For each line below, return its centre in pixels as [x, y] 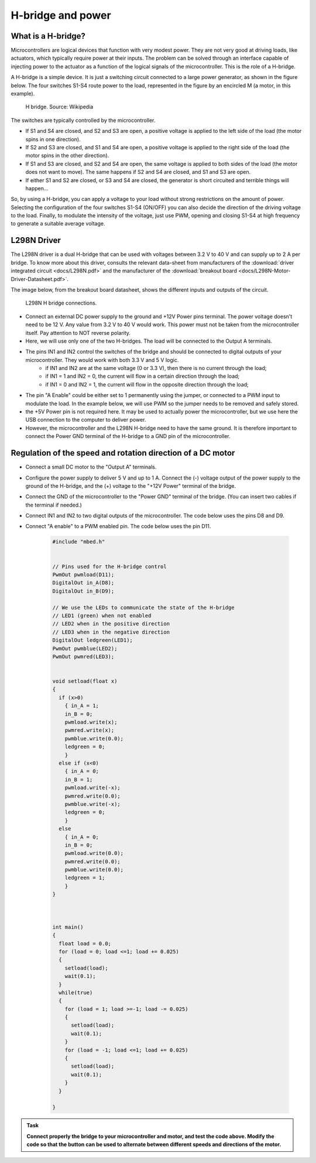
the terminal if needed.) [54, 505]
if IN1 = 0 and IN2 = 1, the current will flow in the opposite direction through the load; [147, 384]
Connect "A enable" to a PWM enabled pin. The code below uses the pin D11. [118, 526]
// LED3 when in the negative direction [111, 632]
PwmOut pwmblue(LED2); [85, 648]
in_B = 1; [79, 779]
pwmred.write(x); [90, 730]
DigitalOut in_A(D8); [83, 583]
